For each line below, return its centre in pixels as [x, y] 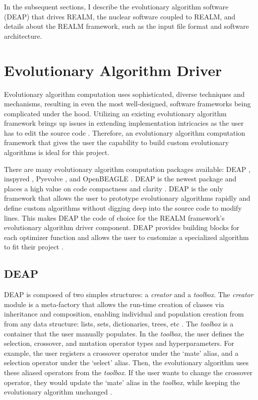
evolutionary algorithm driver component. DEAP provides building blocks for [122, 227]
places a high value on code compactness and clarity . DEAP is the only [114, 188]
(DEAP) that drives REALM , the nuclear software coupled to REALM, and [120, 16]
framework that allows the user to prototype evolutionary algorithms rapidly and [127, 198]
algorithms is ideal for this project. [57, 152]
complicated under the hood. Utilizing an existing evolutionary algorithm [115, 113]
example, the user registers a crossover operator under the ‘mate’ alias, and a [121, 353]
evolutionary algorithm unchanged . [58, 392]
